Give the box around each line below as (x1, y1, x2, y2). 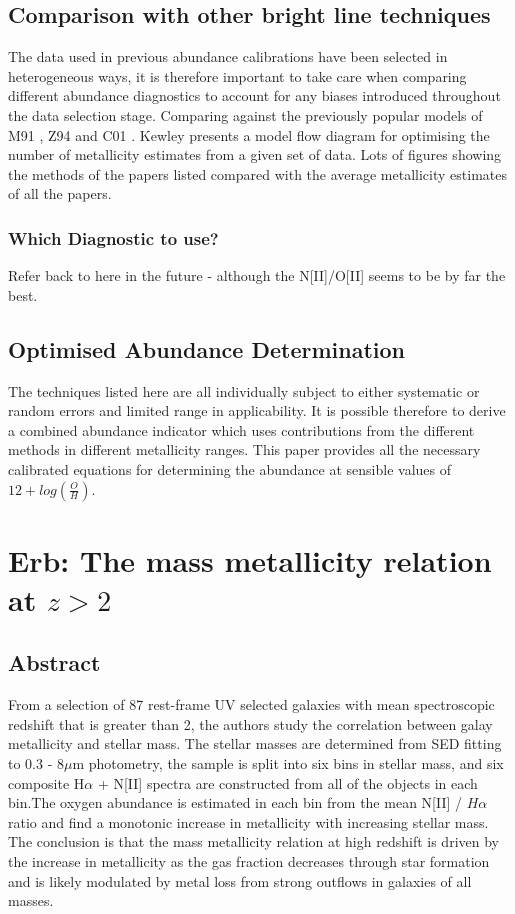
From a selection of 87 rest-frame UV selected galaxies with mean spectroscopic (8, 694, 495, 715)
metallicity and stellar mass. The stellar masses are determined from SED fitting (8, 733, 502, 754)
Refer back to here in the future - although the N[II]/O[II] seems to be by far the (8, 265, 506, 286)
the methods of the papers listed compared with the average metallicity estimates (8, 163, 507, 184)
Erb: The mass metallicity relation (8, 539, 492, 580)
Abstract (8, 647, 101, 678)
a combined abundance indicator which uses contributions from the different (8, 419, 475, 440)
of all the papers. (8, 183, 112, 204)
